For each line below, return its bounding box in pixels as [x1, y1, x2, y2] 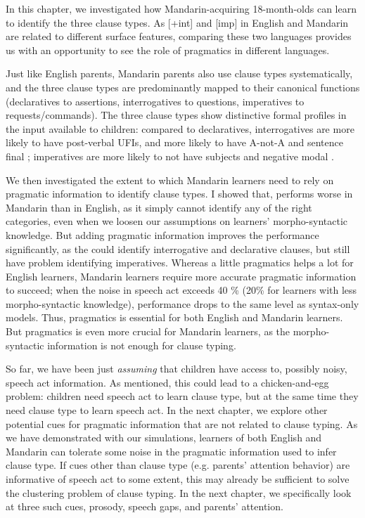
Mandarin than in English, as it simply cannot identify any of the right [6, 200, 312, 214]
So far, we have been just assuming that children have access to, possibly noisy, [6, 361, 347, 376]
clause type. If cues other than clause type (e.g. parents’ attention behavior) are [6, 458, 350, 472]
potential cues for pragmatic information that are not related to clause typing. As [6, 416, 358, 431]
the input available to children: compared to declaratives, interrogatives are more [6, 121, 354, 136]
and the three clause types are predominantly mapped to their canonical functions [6, 79, 360, 94]
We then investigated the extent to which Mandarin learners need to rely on [6, 172, 334, 187]
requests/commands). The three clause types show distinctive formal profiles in [6, 108, 347, 122]
